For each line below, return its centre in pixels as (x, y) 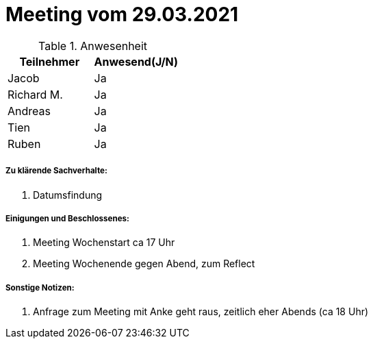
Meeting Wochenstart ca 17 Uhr (104, 243)
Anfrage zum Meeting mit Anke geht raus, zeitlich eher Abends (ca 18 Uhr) (201, 312)
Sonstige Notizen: (40, 287)
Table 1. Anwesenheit (93, 46)
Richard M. (35, 94)
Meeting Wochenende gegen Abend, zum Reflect (144, 264)
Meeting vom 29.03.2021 (122, 14)
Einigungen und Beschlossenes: (67, 218)
